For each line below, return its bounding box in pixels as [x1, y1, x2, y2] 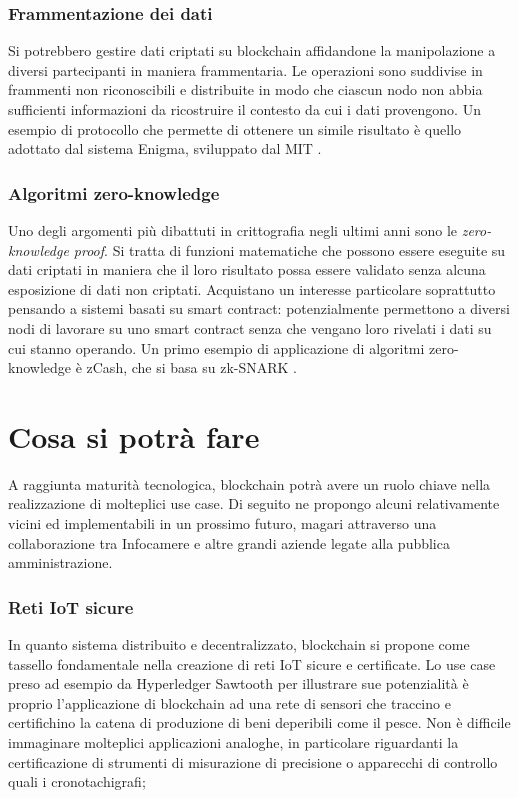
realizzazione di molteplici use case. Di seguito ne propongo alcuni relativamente [8, 493, 500, 514]
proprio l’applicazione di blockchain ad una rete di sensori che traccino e [8, 692, 451, 713]
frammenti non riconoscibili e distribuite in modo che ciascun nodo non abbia [8, 79, 483, 100]
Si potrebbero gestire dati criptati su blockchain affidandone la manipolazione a [8, 40, 496, 61]
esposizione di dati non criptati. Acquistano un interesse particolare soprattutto [8, 278, 496, 299]
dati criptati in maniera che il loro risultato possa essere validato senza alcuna [8, 259, 486, 280]
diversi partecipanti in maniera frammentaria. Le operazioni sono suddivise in [8, 59, 483, 80]
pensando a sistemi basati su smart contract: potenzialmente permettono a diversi [8, 298, 510, 319]
